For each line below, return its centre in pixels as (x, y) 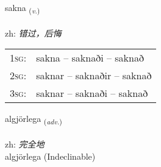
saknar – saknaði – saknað (92, 93)
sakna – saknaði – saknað (90, 58)
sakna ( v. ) (23, 8)
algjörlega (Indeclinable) (50, 156)
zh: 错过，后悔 (33, 33)
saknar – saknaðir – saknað (94, 76)
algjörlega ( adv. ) (34, 119)
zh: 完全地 (25, 144)
